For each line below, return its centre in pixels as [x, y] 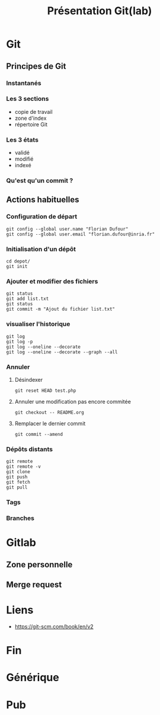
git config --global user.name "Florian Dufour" [67, 229]
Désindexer [29, 379]
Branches [20, 518]
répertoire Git [31, 124]
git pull [17, 487]
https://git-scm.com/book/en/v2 [54, 626]
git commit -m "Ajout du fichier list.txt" [61, 309]
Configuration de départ [42, 216]
